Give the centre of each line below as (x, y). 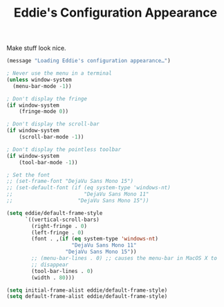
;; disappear (50, 265)
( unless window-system (39, 80)
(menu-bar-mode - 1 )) (42, 86)
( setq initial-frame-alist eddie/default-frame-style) (87, 290)
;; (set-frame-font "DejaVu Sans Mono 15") (70, 182)
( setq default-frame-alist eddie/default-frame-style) (87, 297)
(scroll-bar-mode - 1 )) (52, 137)
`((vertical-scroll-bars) (62, 220)
